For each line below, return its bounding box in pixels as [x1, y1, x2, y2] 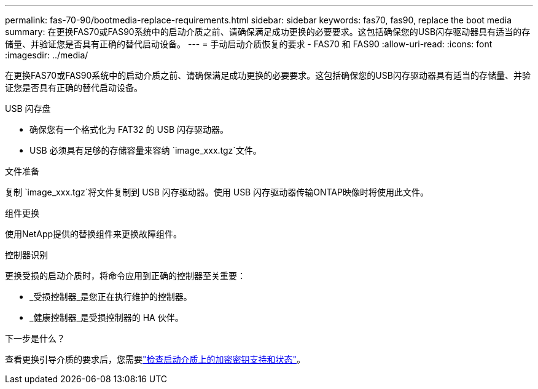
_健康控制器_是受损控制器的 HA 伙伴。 [29, 312, 184, 323]
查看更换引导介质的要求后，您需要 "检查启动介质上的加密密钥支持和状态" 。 [5, 354, 306, 364]
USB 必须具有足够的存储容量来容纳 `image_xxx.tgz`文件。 [29, 145, 262, 155]
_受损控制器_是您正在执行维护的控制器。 [29, 291, 192, 302]
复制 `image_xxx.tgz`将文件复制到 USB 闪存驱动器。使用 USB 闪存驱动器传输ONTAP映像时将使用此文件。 [5, 187, 429, 197]
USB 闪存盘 [5, 103, 51, 114]
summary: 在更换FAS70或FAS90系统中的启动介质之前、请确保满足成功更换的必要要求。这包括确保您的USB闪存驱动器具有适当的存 [5, 26, 531, 37]
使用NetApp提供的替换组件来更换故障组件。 [5, 229, 182, 239]
